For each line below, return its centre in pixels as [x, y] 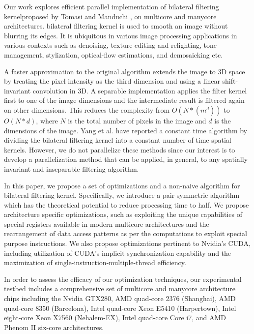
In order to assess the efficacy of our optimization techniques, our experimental [123, 279]
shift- [230, 81]
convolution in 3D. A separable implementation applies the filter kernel [140, 90]
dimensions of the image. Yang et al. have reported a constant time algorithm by [126, 130]
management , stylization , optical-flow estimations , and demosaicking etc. [113, 54]
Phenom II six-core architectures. [54, 327]
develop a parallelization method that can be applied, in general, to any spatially [126, 159]
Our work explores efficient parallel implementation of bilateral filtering [112, 6]
